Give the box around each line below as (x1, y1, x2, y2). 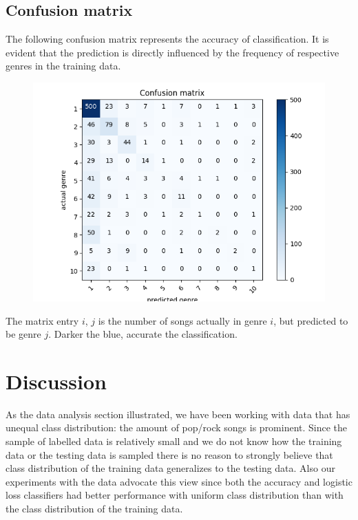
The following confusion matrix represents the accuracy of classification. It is (6, 32, 329, 46)
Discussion (6, 367, 107, 395)
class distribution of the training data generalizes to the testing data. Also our (6, 461, 335, 475)
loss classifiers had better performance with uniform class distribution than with (6, 488, 344, 502)
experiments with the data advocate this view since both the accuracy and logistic (6, 474, 352, 488)
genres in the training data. (6, 58, 121, 73)
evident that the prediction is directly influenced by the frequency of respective (6, 45, 339, 59)
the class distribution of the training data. (6, 501, 183, 516)
